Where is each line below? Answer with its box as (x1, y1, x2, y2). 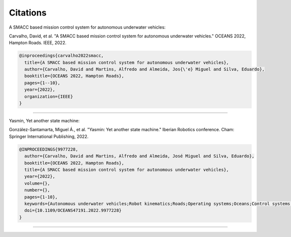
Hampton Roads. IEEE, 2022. (9, 40, 66, 46)
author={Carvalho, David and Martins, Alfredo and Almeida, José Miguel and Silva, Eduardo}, (24, 153, 255, 159)
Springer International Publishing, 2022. (9, 134, 89, 139)
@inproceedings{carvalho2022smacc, (19, 53, 104, 58)
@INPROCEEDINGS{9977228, (19, 146, 79, 152)
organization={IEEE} (24, 94, 73, 99)
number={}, (24, 187, 50, 193)
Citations (9, 7, 47, 18)
